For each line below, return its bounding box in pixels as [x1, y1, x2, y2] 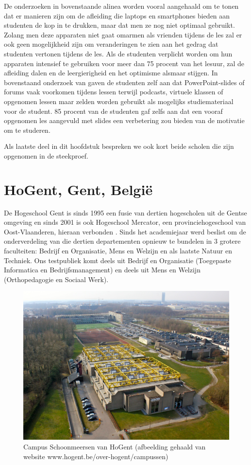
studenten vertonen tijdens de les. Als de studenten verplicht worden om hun [4, 48, 233, 58]
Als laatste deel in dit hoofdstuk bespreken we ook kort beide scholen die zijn [4, 141, 234, 151]
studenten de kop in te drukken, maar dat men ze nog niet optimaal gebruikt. [4, 20, 235, 30]
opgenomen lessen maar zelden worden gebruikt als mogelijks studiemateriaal [4, 96, 234, 106]
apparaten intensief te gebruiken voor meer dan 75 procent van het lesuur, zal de [4, 58, 245, 68]
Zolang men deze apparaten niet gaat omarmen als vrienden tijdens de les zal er [4, 29, 242, 39]
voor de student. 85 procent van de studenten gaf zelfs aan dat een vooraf [4, 106, 223, 116]
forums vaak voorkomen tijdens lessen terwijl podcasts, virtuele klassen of [4, 87, 223, 97]
